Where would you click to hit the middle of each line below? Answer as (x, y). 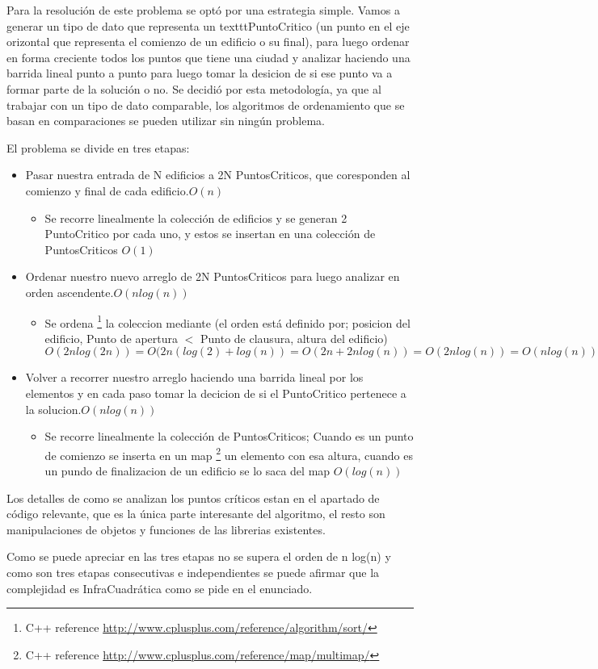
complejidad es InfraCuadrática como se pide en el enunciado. (160, 588)
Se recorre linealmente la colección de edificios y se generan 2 (196, 217)
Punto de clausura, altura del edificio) (294, 338)
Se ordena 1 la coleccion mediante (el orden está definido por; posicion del (227, 321)
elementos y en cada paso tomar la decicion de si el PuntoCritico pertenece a (216, 393)
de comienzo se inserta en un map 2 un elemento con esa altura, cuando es (229, 454)
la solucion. (53, 409)
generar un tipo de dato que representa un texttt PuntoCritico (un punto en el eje (208, 25)
